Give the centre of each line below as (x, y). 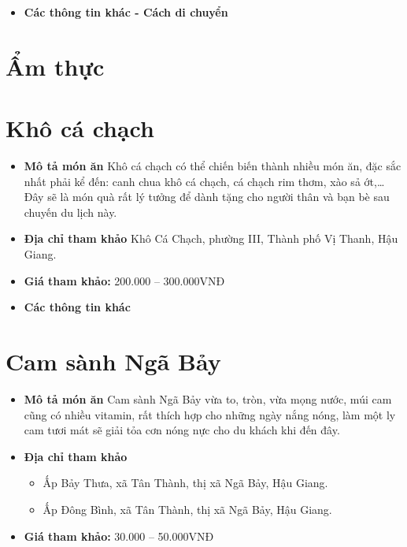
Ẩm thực (55, 66)
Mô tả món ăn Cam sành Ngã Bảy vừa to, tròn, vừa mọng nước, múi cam (208, 398)
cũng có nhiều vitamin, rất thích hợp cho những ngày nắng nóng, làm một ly (210, 414)
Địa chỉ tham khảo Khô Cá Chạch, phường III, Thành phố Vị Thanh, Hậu (211, 238)
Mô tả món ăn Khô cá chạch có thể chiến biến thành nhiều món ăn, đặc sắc (213, 166)
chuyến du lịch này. (70, 212)
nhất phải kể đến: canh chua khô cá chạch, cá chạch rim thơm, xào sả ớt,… (204, 181)
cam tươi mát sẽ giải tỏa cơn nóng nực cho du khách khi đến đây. (182, 430)
